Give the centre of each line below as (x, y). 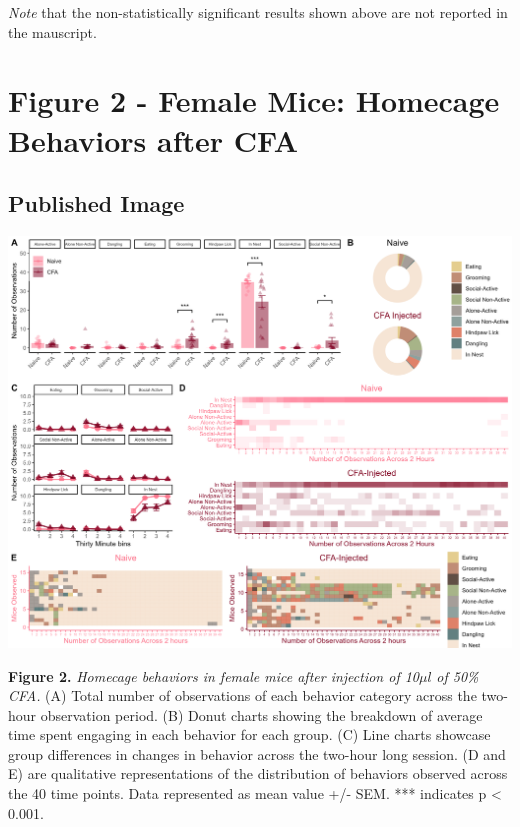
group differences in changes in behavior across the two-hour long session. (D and (257, 753)
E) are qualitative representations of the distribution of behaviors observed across (258, 773)
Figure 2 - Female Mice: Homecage (254, 100)
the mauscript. (52, 31)
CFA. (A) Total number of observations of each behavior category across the (242, 695)
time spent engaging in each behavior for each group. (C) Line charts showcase (249, 734)
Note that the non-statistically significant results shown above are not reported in (258, 12)
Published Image (96, 203)
